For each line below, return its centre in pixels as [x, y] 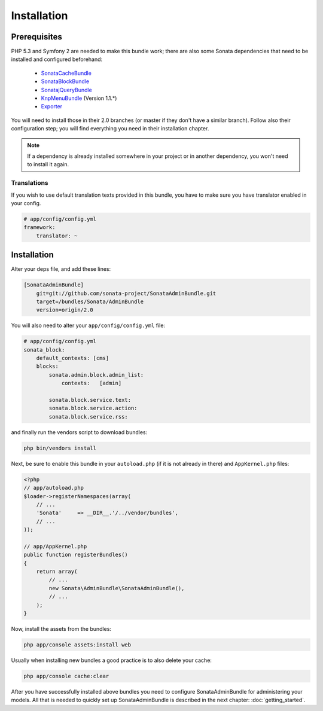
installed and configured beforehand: [57, 59]
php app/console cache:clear [66, 676]
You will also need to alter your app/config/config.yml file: [88, 325]
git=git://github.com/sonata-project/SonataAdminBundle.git [126, 293]
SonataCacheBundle [66, 73]
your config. [26, 203]
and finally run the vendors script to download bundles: [79, 432]
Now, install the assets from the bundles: [61, 628]
